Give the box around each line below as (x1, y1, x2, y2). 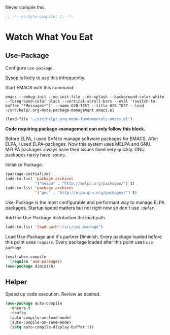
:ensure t (10, 306, 30, 311)
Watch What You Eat (5, 31, 93, 43)
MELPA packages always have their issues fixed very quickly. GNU (5, 146, 145, 152)
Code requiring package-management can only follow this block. (5, 125, 146, 131)
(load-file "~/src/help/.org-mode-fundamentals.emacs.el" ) (5, 116, 133, 121)
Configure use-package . (5, 64, 54, 71)
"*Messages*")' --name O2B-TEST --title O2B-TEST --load (21, 103, 144, 108)
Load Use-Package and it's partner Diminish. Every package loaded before (5, 233, 162, 240)
